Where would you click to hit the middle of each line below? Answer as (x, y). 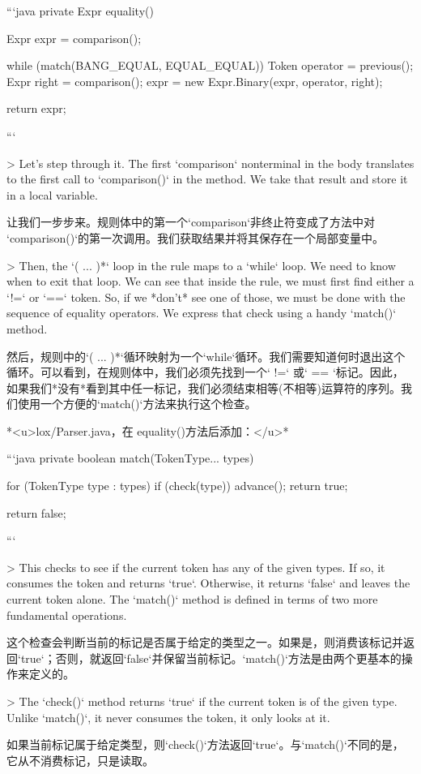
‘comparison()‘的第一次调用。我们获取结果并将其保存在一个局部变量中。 (196, 237)
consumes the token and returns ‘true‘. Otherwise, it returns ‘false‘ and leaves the (208, 583)
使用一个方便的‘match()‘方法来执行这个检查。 (137, 404)
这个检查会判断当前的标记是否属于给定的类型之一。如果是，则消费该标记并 (205, 642)
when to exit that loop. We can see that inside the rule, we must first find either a (210, 281)
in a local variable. (52, 194)
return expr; (36, 108)
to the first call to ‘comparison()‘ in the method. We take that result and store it (207, 179)
